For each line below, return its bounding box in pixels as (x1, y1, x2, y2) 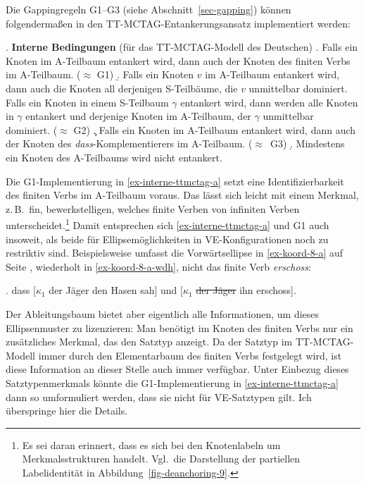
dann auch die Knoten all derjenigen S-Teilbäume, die (6, 80, 238, 95)
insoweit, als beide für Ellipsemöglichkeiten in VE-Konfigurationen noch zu (6, 231, 329, 246)
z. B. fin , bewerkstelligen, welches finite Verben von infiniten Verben (6, 201, 300, 216)
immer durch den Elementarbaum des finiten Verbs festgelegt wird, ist (38, 348, 342, 362)
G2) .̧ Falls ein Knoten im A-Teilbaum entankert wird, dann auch (73, 122, 356, 137)
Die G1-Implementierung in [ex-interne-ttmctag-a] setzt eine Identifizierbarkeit (6, 173, 344, 188)
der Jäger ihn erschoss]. (196, 283, 296, 297)
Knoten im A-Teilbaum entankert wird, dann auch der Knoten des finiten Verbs (6, 53, 351, 68)
